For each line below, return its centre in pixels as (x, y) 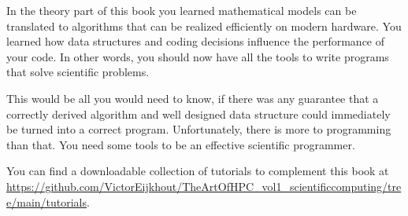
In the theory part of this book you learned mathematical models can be (182, 10)
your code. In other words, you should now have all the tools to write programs (198, 56)
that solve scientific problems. (78, 72)
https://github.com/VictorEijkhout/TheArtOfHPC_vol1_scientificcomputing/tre (204, 186)
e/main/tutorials (47, 201)
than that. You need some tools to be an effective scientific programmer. (181, 144)
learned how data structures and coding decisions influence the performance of (196, 41)
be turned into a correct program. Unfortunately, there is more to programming (199, 129)
